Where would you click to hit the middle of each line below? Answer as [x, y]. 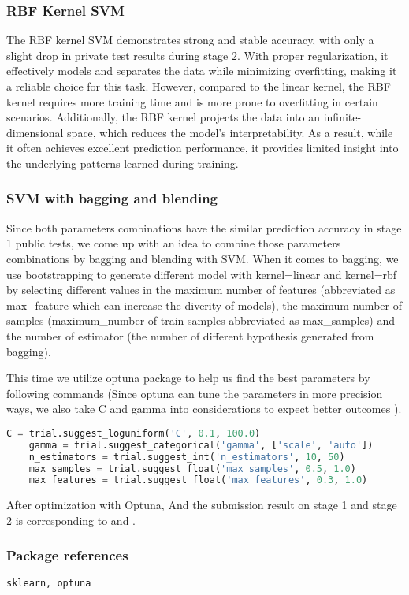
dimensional [35, 132]
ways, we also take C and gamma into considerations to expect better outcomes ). [204, 409]
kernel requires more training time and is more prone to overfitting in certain [192, 101]
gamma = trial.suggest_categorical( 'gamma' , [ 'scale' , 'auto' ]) [201, 445]
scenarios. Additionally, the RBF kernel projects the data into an [164, 117]
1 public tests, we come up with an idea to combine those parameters [174, 243]
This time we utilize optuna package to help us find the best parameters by [188, 378]
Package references [67, 555]
